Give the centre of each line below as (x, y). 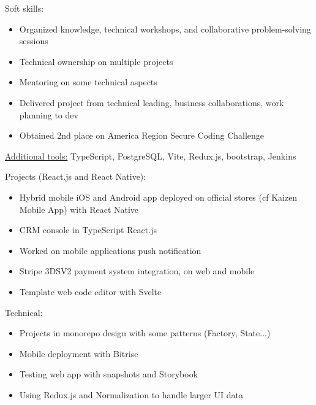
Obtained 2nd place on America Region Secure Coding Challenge (142, 135)
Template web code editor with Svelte (90, 291)
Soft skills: (24, 8)
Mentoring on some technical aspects (88, 82)
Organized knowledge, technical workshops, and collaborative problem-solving (165, 29)
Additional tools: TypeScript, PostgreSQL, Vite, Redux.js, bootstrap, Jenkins (151, 156)
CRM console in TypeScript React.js (88, 230)
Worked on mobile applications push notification (110, 250)
